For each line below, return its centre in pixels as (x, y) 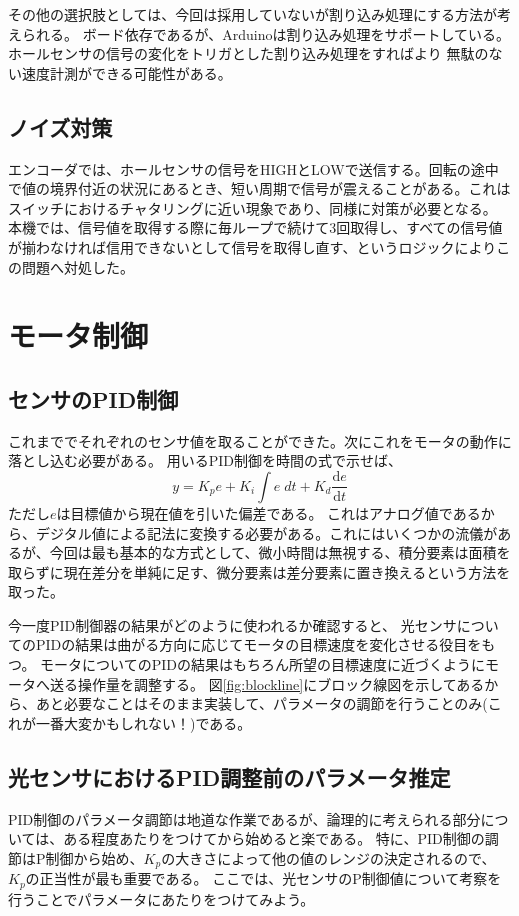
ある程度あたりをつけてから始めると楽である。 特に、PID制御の (274, 838)
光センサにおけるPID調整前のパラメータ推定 (229, 776)
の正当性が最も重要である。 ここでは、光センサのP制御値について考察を (263, 878)
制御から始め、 (94, 857)
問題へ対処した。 (77, 266)
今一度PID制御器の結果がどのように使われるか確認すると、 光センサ (232, 624)
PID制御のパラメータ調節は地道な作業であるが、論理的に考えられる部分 (244, 818)
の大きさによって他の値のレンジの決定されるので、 (328, 857)
